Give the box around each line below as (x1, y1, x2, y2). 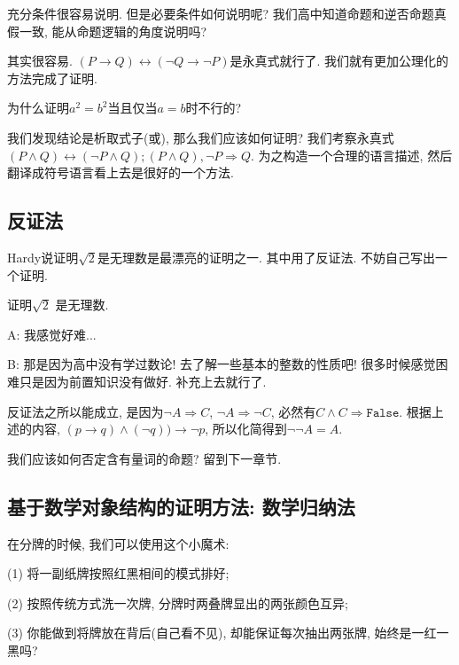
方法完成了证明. (7, 68, 97, 87)
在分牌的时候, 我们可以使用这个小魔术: (7, 534, 229, 552)
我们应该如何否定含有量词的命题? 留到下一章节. (7, 449, 282, 467)
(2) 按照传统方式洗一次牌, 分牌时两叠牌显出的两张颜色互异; (7, 593, 348, 612)
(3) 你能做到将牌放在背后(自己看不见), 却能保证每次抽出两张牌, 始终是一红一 (7, 623, 449, 642)
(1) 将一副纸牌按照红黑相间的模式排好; (7, 564, 229, 583)
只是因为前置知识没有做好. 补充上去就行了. (19, 372, 267, 390)
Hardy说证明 (7, 247, 79, 266)
